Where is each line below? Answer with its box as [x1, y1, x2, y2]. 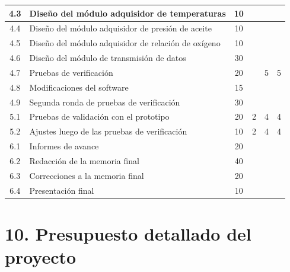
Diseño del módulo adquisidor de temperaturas [29, 7, 226, 19]
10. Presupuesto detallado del [5, 221, 251, 245]
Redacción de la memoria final [29, 154, 139, 167]
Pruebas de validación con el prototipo [29, 110, 170, 123]
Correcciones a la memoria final [29, 169, 144, 181]
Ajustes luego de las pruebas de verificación [29, 125, 187, 137]
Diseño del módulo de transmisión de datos [29, 52, 186, 64]
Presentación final [29, 184, 94, 196]
